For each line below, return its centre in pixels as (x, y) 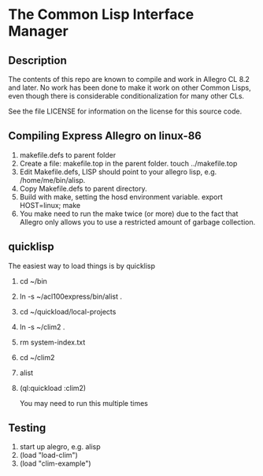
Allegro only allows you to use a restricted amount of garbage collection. (137, 221)
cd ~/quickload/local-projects (68, 311)
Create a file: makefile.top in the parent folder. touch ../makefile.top (128, 163)
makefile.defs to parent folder (68, 154)
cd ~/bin (33, 281)
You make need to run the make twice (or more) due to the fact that (129, 214)
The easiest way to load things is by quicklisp (82, 266)
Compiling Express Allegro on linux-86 (105, 136)
